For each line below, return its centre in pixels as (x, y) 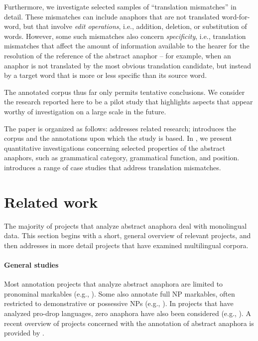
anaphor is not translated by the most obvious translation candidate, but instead (128, 65)
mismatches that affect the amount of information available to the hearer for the (127, 46)
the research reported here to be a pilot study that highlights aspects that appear (129, 102)
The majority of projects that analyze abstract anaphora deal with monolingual (126, 225)
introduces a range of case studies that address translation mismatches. (113, 167)
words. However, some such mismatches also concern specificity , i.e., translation (125, 36)
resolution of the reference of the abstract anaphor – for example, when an (118, 55)
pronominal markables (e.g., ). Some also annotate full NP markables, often (120, 293)
